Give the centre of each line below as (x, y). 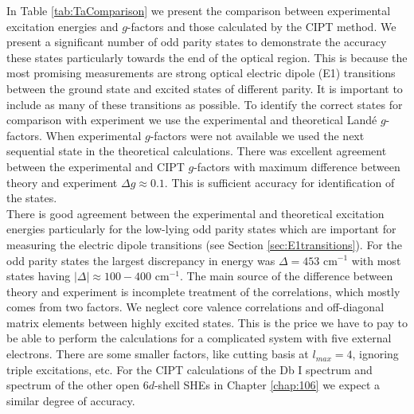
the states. (32, 198)
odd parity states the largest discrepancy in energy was (141, 260)
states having (39, 276)
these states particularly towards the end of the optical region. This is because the (207, 57)
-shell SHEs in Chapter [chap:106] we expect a (267, 385)
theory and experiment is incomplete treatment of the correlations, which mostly (203, 291)
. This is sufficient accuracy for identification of (279, 182)
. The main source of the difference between (286, 276)
